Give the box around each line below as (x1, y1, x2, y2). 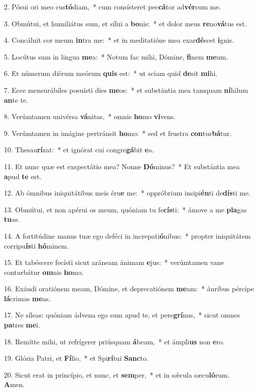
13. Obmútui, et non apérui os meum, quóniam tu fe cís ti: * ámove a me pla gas (4, 204, 247, 214)
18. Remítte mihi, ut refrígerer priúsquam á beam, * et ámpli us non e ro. (4, 336, 225, 346)
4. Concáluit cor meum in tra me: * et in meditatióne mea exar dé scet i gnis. (4, 35, 234, 45)
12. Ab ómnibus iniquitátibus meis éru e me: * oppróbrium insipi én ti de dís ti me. (4, 188, 251, 198)
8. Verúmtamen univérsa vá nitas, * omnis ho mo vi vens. (4, 111, 176, 122)
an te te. (4, 94, 28, 105)
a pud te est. (4, 171, 42, 181)
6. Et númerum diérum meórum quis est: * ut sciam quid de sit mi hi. (4, 68, 218, 78)
